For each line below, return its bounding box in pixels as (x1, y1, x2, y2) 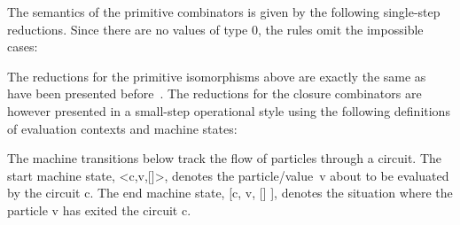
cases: (7, 37, 38, 56)
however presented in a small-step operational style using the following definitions (7, 101, 450, 120)
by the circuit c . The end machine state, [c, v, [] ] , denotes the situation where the (7, 183, 453, 202)
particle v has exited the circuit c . (7, 200, 191, 219)
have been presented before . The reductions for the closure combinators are (7, 84, 422, 103)
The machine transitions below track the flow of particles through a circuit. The (7, 149, 442, 167)
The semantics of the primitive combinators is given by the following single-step (7, 3, 441, 20)
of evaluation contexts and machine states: (7, 119, 238, 137)
